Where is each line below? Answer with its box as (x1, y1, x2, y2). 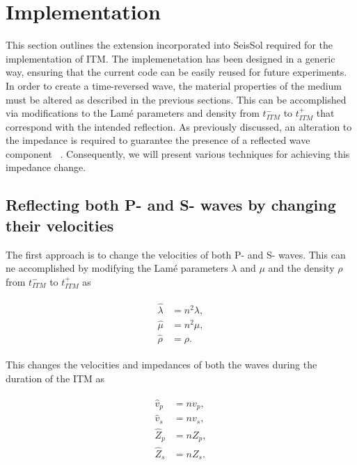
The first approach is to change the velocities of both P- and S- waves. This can (6, 247, 346, 261)
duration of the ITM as (6, 370, 105, 385)
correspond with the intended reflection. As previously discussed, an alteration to (6, 119, 352, 133)
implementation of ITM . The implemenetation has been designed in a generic (6, 51, 335, 65)
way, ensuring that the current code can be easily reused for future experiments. (6, 65, 347, 79)
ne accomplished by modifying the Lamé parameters (6, 261, 228, 275)
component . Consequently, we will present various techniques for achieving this (6, 146, 350, 161)
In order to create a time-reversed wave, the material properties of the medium (6, 78, 342, 92)
